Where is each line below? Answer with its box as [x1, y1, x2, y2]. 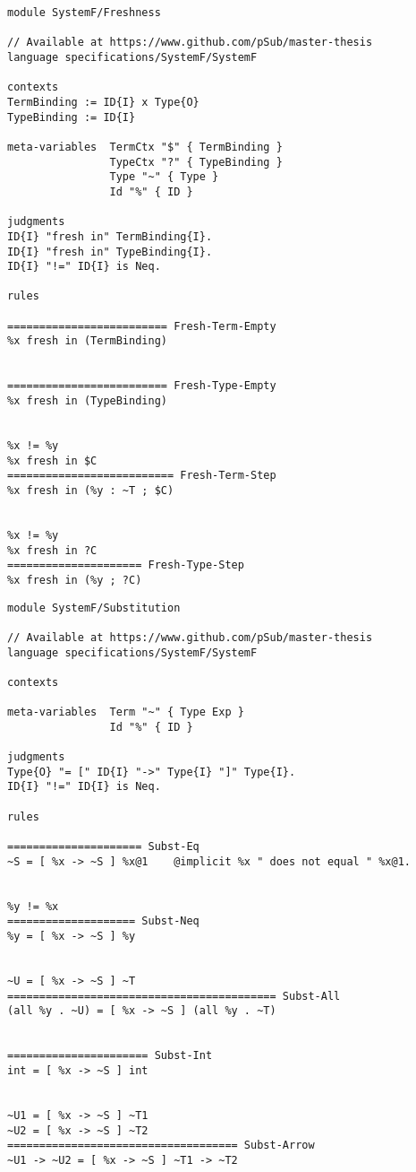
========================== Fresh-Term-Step [7, 469, 276, 482]
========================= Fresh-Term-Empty [7, 319, 276, 333]
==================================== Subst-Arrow [7, 1139, 315, 1152]
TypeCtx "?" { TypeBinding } [109, 155, 283, 169]
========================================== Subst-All [7, 989, 341, 1003]
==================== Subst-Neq [7, 915, 200, 928]
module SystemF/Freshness [7, 6, 161, 19]
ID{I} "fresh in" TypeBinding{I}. [7, 245, 213, 258]
